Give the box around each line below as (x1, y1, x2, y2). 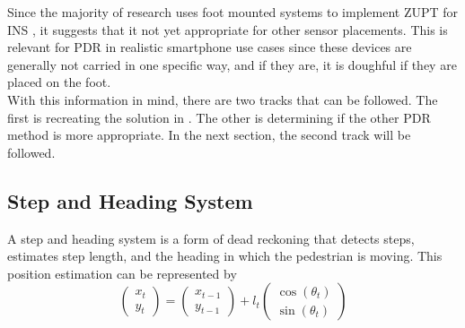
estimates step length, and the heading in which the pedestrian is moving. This (7, 246, 443, 265)
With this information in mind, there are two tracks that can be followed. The (7, 90, 438, 108)
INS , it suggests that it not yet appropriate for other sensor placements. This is (7, 20, 448, 39)
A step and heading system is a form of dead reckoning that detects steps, (7, 229, 415, 247)
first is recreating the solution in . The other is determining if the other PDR (7, 108, 431, 126)
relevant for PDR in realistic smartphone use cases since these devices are (7, 38, 412, 56)
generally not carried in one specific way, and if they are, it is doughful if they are (7, 55, 457, 73)
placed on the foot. (7, 73, 111, 91)
